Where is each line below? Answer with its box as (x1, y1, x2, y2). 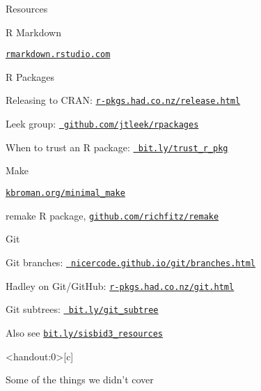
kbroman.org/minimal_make (6, 188, 125, 198)
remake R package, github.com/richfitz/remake (6, 208, 219, 222)
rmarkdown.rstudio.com (6, 49, 111, 60)
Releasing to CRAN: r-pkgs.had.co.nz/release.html (6, 93, 241, 107)
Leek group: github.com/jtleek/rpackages (6, 116, 199, 131)
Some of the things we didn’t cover (6, 372, 154, 387)
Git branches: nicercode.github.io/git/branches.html (6, 254, 255, 269)
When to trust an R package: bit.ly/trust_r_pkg (6, 139, 228, 154)
